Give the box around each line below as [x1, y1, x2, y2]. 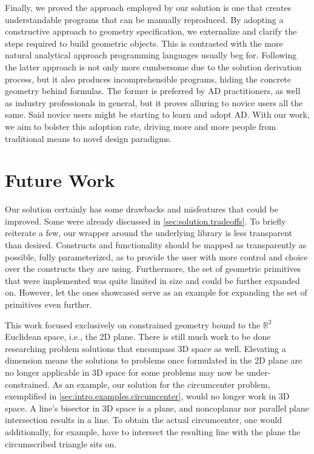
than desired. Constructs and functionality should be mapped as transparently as [5, 239, 307, 251]
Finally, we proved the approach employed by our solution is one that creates [5, 1, 292, 13]
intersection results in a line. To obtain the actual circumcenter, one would [5, 413, 282, 426]
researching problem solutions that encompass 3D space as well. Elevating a [5, 342, 286, 354]
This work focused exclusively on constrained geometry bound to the [5, 318, 261, 331]
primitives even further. [5, 298, 92, 310]
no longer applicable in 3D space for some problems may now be [5, 365, 244, 378]
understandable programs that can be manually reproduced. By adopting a [5, 13, 284, 25]
